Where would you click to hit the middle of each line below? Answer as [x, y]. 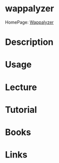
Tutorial [21, 110]
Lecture [21, 87]
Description [29, 42]
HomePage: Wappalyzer [29, 22]
